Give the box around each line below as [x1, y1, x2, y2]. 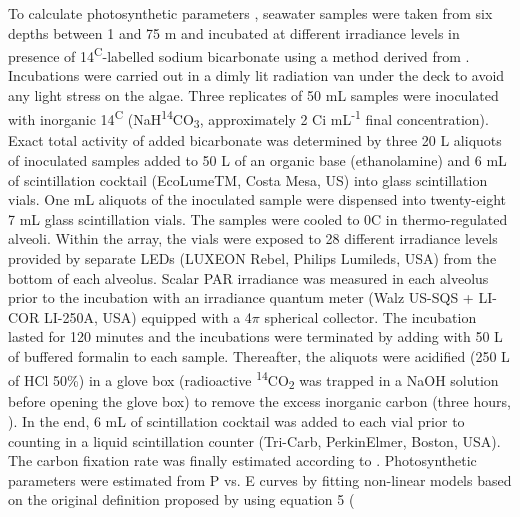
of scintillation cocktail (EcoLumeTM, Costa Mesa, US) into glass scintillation [8, 169, 488, 190]
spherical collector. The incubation [264, 306, 477, 327]
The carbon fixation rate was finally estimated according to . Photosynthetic [8, 450, 477, 471]
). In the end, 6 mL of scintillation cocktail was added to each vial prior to [8, 410, 465, 431]
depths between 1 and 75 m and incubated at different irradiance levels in [8, 22, 460, 43]
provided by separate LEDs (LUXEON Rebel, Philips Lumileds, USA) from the [8, 247, 497, 268]
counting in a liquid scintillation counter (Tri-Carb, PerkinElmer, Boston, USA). [8, 430, 501, 451]
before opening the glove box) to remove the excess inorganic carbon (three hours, [8, 391, 511, 412]
